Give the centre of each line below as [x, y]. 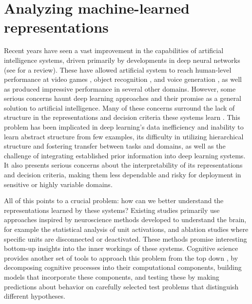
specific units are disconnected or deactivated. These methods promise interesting [126, 238]
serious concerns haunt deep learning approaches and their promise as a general [123, 98]
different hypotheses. [35, 296]
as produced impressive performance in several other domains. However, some [120, 88]
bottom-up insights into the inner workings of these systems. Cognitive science [121, 248]
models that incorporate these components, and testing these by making [112, 276]
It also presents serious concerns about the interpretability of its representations [123, 165]
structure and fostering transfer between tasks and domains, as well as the [115, 146]
